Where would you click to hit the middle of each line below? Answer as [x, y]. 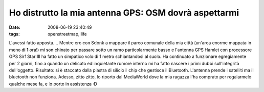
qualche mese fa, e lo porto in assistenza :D [53, 84]
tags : [14, 34]
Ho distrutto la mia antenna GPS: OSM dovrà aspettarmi [124, 13]
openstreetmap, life [67, 34]
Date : [15, 27]
